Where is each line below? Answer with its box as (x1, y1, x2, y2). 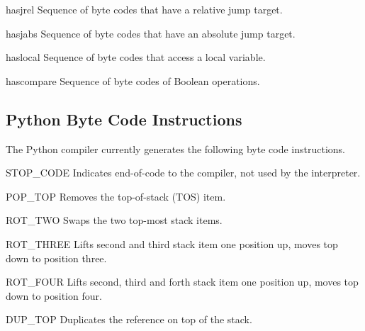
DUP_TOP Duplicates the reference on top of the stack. (6, 312, 252, 327)
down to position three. (6, 250, 107, 265)
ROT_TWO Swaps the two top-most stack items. (6, 213, 223, 228)
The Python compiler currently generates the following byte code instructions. (6, 141, 345, 156)
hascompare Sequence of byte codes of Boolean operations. (6, 73, 260, 88)
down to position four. (6, 288, 102, 303)
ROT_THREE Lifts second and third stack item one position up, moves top (6, 236, 338, 251)
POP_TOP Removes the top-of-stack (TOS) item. (6, 189, 226, 203)
